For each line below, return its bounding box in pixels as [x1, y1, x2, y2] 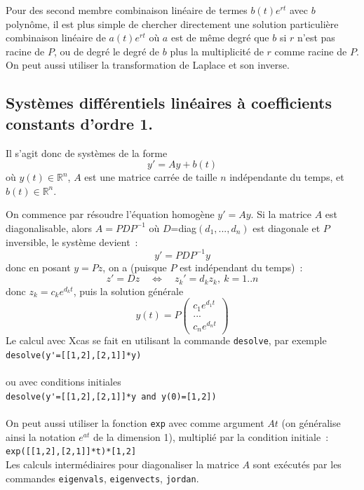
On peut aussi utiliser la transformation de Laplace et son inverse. [6, 57, 290, 72]
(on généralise [281, 416, 341, 430]
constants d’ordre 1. [6, 112, 153, 134]
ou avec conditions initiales [6, 374, 121, 389]
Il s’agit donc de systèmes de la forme [6, 145, 168, 160]
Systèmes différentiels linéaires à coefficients [6, 92, 332, 114]
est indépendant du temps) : [180, 259, 303, 274]
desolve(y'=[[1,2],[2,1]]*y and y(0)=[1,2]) [6, 391, 217, 402]
